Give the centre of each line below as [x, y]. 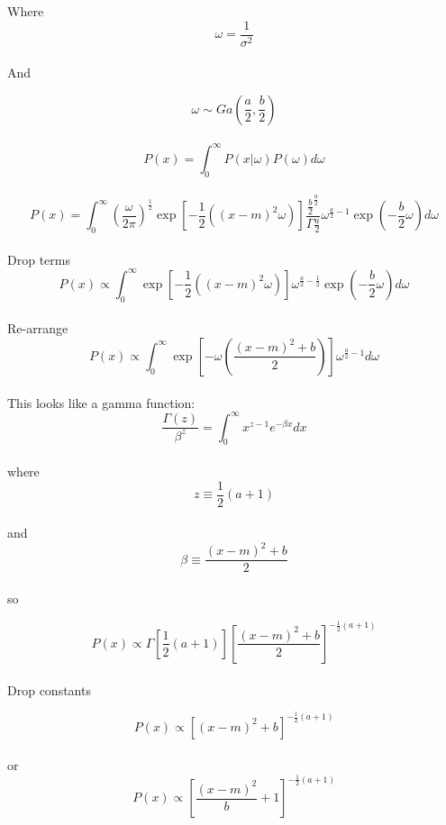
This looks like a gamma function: [101, 402]
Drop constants [49, 689]
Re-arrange [38, 328]
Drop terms [39, 259]
